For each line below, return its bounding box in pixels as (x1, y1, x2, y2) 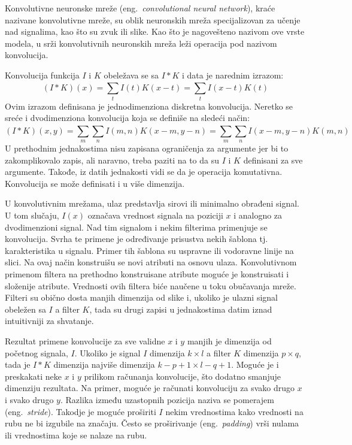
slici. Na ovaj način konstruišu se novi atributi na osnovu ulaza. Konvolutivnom (5, 256, 297, 268)
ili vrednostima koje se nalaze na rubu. (5, 428, 147, 441)
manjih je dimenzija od (187, 334, 272, 347)
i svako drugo (5, 393, 54, 405)
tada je (5, 358, 31, 371)
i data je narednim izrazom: (182, 68, 284, 81)
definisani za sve (243, 153, 303, 166)
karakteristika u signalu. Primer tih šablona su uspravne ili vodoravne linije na (5, 244, 294, 256)
